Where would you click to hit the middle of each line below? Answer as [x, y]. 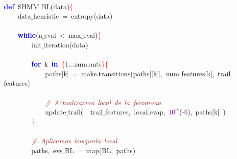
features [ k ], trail [206, 73]
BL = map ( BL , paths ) [100, 150]
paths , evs [47, 150]
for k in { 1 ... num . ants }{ [70, 64]
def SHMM [22, 6]
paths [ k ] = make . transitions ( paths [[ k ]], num [112, 73]
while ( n [30, 35]
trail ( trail [85, 112]
